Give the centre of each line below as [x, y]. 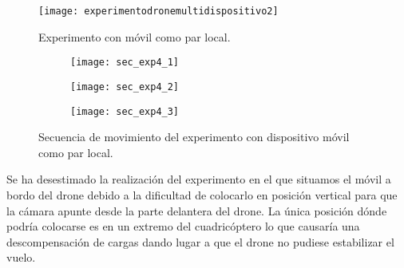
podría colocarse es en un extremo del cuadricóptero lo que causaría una [183, 226]
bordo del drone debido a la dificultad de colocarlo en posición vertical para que [202, 195]
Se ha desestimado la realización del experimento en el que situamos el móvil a [199, 179]
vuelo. [21, 257]
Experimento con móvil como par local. [135, 36]
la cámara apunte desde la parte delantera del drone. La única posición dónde [197, 210]
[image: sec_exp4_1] [125, 63]
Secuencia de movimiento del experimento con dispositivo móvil [194, 137]
